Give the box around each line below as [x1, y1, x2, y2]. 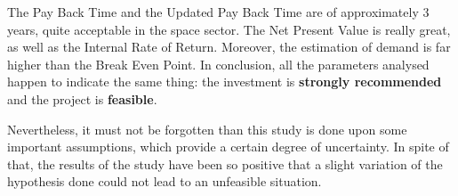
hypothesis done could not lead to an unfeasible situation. [7, 172, 322, 191]
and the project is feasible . [7, 89, 157, 108]
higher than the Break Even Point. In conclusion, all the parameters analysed [7, 54, 430, 73]
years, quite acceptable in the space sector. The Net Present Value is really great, [7, 20, 451, 38]
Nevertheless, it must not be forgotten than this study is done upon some [7, 119, 407, 138]
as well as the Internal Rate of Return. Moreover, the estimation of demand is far [7, 37, 451, 56]
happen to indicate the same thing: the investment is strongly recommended [7, 72, 442, 91]
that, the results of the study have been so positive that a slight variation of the [7, 154, 443, 173]
